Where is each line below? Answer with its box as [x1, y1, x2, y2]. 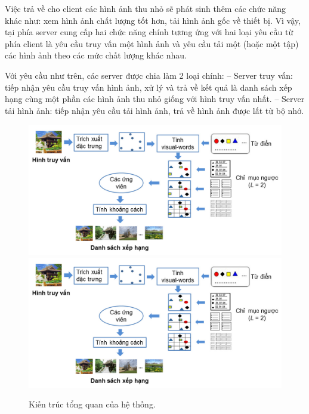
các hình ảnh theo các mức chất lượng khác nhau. [5, 49, 187, 61]
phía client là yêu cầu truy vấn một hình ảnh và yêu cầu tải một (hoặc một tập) [5, 37, 299, 50]
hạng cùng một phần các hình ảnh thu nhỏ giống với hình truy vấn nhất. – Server [5, 92, 305, 105]
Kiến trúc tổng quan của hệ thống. [29, 398, 156, 410]
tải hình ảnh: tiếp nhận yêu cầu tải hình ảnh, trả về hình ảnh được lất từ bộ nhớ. [5, 104, 304, 116]
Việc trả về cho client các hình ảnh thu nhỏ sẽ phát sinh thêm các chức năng [5, 2, 286, 14]
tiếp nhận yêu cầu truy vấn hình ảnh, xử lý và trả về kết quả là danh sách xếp [5, 81, 292, 93]
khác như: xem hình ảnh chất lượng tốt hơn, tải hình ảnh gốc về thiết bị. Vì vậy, [5, 14, 301, 26]
